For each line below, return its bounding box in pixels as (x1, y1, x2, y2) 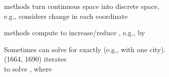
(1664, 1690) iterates (4, 54, 67, 64)
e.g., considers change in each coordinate (4, 10, 128, 21)
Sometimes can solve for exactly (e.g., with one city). (4, 44, 166, 54)
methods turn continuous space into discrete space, (4, 1, 160, 11)
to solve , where (4, 63, 52, 74)
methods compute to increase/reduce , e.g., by (4, 27, 145, 38)
